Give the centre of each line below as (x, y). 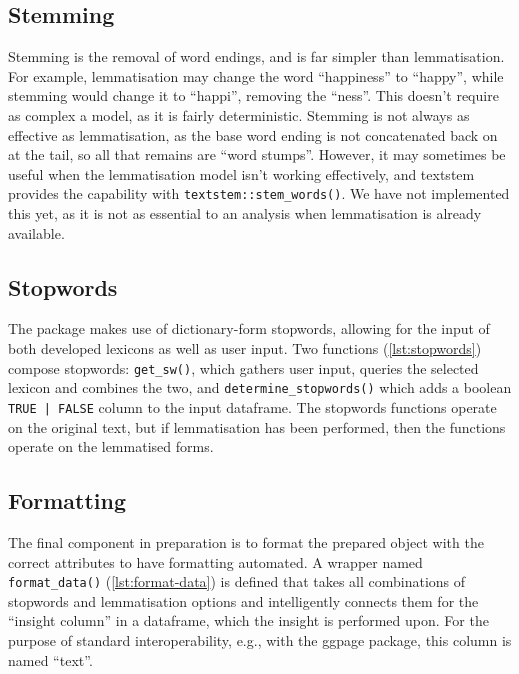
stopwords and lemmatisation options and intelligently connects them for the (243, 600)
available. (36, 232)
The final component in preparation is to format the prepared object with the (246, 541)
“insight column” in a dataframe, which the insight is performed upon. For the (248, 620)
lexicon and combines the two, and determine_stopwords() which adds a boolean (260, 387)
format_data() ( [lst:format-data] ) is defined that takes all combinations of (237, 581)
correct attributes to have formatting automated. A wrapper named (215, 561)
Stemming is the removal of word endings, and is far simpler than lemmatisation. (256, 56)
